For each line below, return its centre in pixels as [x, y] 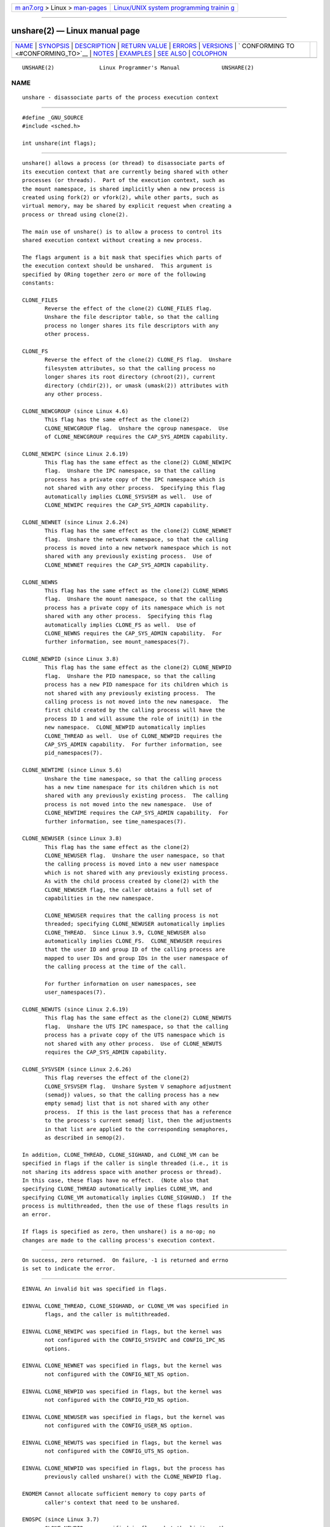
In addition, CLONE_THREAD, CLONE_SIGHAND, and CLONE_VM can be [121, 1155]
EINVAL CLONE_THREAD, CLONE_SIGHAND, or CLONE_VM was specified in [125, 1306]
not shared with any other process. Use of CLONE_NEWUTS [134, 1044]
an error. [37, 1215]
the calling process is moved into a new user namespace [132, 864]
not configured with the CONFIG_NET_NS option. [117, 1374]
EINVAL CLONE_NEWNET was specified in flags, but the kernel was [122, 1366]
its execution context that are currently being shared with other [125, 172]
